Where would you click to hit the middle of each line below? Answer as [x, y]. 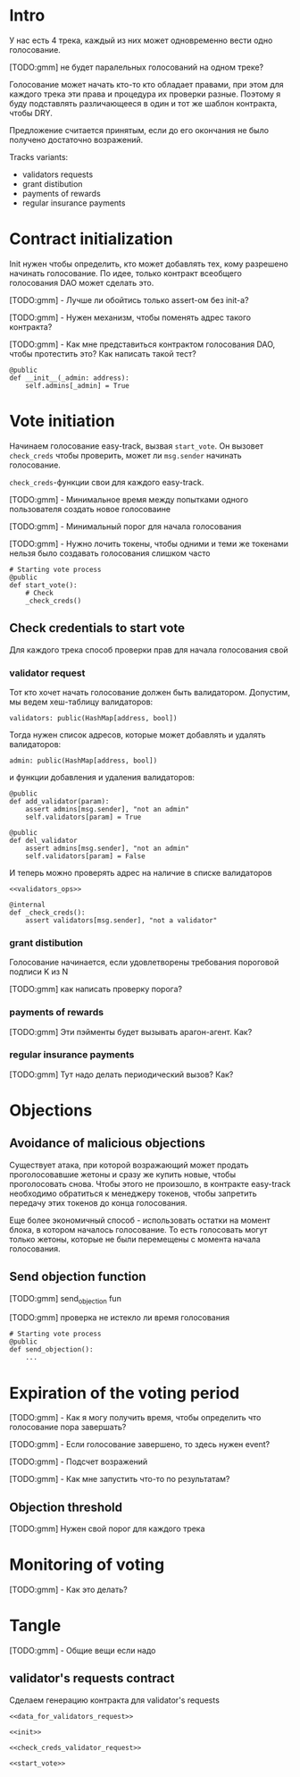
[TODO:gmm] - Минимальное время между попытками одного [129, 499]
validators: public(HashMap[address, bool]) [93, 718]
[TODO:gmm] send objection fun [66, 1299]
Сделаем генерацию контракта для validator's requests [115, 1700]
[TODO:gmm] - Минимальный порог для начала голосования [125, 526]
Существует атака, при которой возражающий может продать [129, 1165]
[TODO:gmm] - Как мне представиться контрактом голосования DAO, [142, 344]
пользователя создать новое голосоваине [90, 509]
